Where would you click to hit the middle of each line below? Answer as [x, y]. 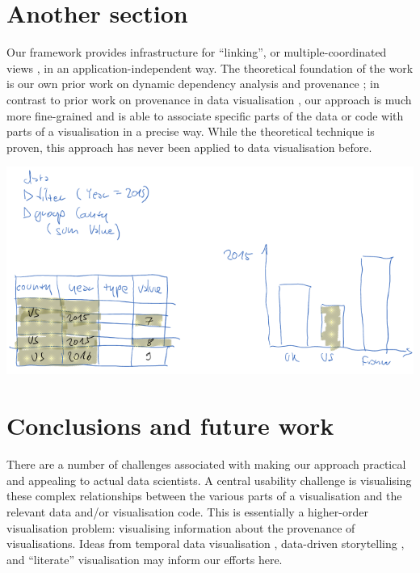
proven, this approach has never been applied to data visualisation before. [189, 147]
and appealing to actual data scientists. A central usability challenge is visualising [209, 480]
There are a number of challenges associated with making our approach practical [206, 464]
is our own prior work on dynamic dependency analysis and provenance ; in [193, 84]
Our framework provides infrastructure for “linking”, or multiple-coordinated [197, 52]
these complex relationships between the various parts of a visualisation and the [204, 496]
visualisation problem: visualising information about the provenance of [181, 527]
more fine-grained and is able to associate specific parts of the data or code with [205, 115]
